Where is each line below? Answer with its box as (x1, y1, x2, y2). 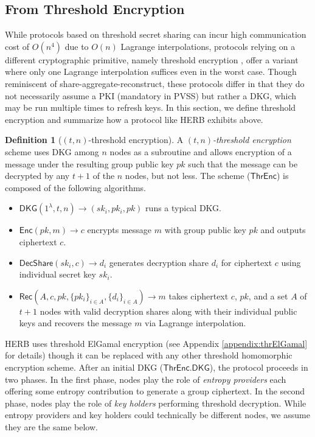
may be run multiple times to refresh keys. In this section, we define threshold (5, 101, 296, 114)
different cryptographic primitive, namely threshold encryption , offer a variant (5, 53, 299, 66)
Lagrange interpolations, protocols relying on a (120, 40, 296, 52)
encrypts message (87, 223, 152, 236)
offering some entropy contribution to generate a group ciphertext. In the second (5, 385, 305, 397)
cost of (5, 40, 30, 52)
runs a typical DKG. (145, 201, 221, 214)
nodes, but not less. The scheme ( (125, 169, 251, 182)
